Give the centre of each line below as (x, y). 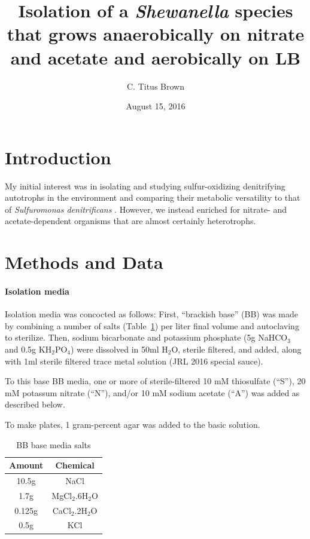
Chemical (75, 465)
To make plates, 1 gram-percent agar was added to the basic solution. (133, 424)
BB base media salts (54, 444)
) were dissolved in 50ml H (119, 349)
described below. (35, 404)
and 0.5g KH (28, 349)
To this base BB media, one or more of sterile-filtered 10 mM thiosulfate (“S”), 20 (155, 381)
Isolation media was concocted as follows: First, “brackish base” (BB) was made (152, 314)
